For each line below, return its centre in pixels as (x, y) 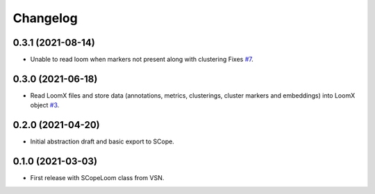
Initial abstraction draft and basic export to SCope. (102, 141)
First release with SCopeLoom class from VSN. (97, 178)
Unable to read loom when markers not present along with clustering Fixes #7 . (142, 60)
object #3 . (45, 105)
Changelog (45, 18)
